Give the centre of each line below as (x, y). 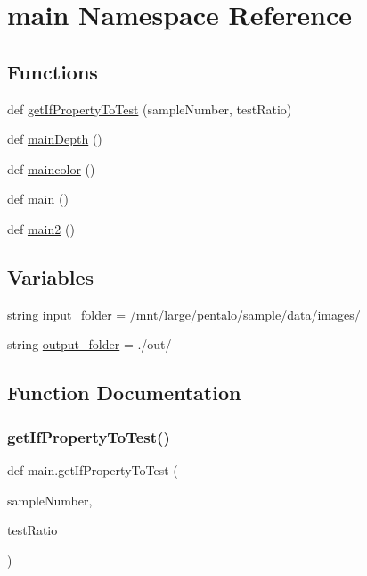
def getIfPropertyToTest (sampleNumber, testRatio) (150, 109)
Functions (53, 71)
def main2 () (41, 228)
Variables (51, 276)
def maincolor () (51, 168)
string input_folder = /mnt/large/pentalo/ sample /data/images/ (184, 314)
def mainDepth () (55, 139)
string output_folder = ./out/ (90, 344)
